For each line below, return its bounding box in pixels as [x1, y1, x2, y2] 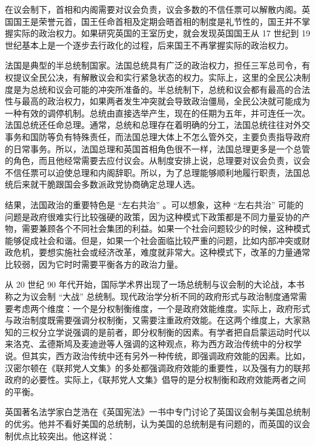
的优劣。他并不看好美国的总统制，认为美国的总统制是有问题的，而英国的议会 [5, 417, 310, 430]
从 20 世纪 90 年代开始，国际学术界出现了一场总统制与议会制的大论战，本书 [5, 278, 305, 291]
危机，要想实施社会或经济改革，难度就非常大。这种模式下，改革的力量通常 [13, 246, 310, 258]
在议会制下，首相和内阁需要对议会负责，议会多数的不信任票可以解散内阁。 [5, 3, 302, 15]
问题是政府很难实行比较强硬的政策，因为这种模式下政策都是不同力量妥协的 [5, 210, 302, 223]
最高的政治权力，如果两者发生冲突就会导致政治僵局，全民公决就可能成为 [21, 95, 310, 107]
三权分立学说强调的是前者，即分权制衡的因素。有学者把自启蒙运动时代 [21, 325, 302, 338]
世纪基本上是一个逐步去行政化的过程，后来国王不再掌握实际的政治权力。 [5, 38, 293, 51]
